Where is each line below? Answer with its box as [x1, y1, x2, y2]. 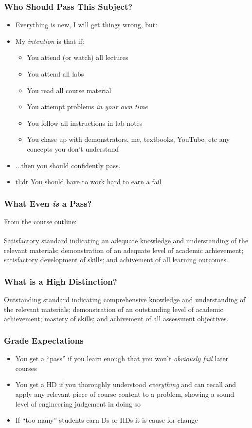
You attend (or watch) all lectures [27, 52, 128, 62]
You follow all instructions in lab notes [27, 117, 143, 128]
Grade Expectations [4, 334, 84, 346]
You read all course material [27, 85, 111, 95]
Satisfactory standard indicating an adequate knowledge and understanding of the [4, 235, 249, 246]
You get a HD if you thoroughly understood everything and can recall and [15, 379, 236, 389]
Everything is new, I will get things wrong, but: [15, 19, 158, 30]
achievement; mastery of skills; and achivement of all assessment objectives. [4, 313, 229, 324]
